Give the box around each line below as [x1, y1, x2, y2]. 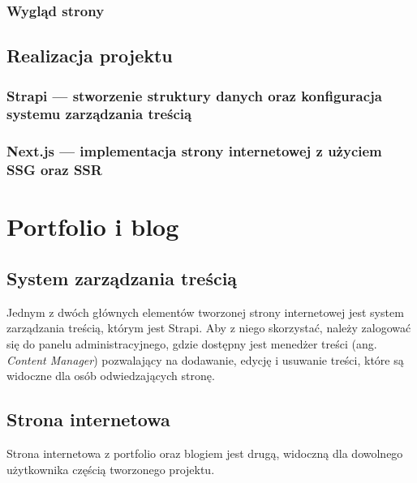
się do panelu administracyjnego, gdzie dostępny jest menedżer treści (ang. [6, 335, 377, 352]
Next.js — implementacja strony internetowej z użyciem [6, 141, 382, 161]
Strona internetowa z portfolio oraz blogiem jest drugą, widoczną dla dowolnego [6, 444, 403, 461]
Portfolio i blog [6, 210, 179, 243]
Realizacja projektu [6, 43, 173, 68]
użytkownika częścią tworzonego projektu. [6, 460, 215, 477]
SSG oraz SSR [6, 160, 102, 180]
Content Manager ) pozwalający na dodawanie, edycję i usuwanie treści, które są [6, 351, 404, 368]
